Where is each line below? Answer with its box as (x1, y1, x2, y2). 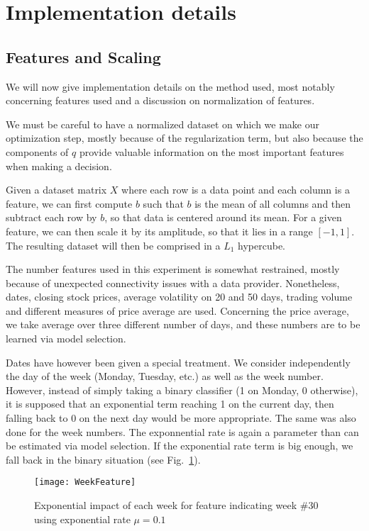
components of (6, 144, 69, 159)
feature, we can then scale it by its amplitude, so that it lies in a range (6, 223, 313, 238)
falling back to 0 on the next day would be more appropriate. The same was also (6, 410, 356, 425)
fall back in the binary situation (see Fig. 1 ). (6, 452, 201, 466)
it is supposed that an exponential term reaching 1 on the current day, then (6, 396, 334, 411)
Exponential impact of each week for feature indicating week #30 (34, 498, 319, 513)
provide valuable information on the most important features (79, 144, 344, 159)
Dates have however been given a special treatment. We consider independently (6, 354, 351, 369)
